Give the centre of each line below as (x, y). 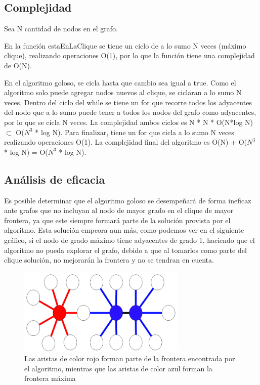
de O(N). (18, 65)
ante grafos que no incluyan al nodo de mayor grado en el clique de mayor (119, 210)
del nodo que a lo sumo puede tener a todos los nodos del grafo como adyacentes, (130, 112)
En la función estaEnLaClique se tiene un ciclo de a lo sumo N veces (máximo (125, 45)
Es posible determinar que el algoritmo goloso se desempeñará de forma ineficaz (128, 200)
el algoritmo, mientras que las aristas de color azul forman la (118, 368)
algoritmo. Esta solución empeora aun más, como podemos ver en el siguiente (124, 230)
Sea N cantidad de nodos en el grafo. (61, 29)
